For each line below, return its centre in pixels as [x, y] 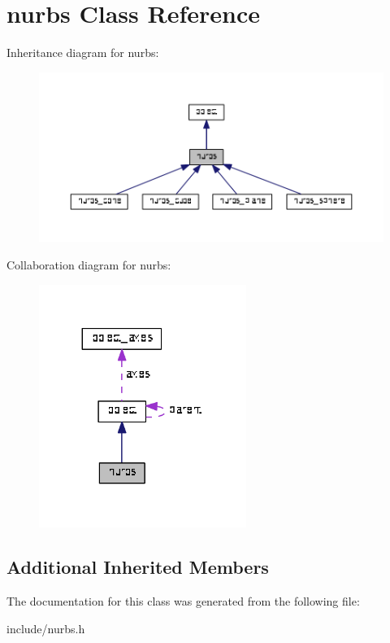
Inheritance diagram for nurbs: [83, 52]
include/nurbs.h [46, 628]
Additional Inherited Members [138, 567]
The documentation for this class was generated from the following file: [183, 601]
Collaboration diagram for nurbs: [89, 265]
